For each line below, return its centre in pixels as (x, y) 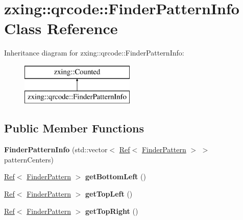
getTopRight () (112, 211)
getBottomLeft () (115, 176)
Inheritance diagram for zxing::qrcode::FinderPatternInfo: (94, 53)
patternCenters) (29, 159)
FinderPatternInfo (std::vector (56, 149)
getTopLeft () (109, 194)
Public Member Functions (74, 128)
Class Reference (61, 28)
